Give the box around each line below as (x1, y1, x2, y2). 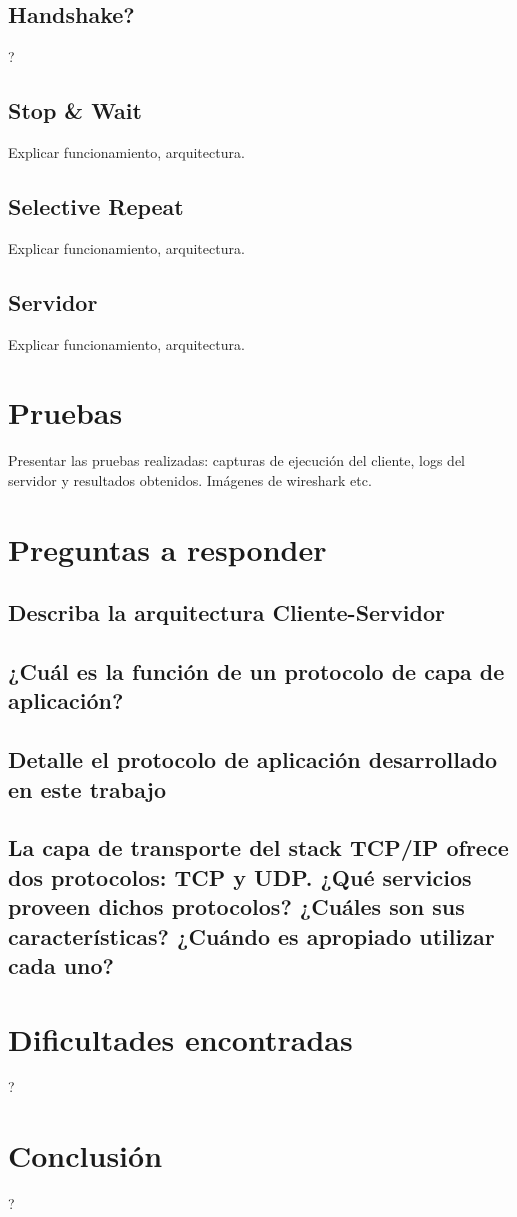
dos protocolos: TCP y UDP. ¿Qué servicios (8, 861, 472, 892)
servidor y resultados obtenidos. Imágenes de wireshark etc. (8, 469, 372, 490)
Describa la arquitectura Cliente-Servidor (8, 597, 445, 628)
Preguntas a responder (8, 528, 327, 569)
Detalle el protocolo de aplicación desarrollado (8, 744, 498, 775)
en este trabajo (8, 773, 166, 804)
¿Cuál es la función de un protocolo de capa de (8, 656, 505, 687)
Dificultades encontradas (8, 1018, 353, 1059)
